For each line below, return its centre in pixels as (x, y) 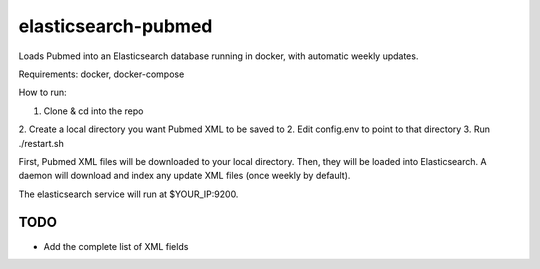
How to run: (42, 92)
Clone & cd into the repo (93, 111)
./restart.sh (41, 143)
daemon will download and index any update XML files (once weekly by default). (184, 176)
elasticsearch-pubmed (115, 26)
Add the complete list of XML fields (116, 246)
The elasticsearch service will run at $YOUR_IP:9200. (128, 194)
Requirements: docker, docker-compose (101, 74)
